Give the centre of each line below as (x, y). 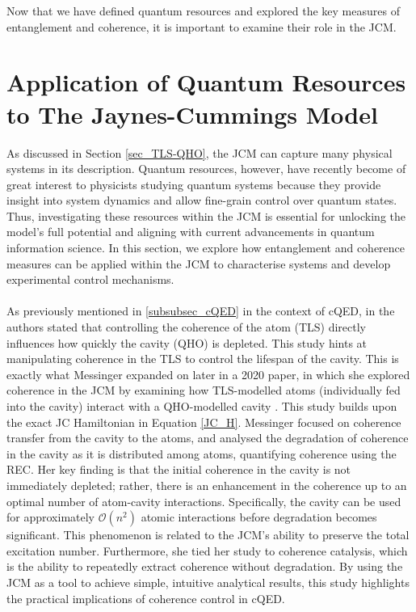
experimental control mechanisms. (90, 279)
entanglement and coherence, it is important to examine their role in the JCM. (202, 26)
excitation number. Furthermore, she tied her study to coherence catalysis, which (207, 550)
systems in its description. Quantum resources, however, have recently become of (206, 169)
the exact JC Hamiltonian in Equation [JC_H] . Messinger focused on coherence (204, 422)
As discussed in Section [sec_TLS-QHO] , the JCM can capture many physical (200, 152)
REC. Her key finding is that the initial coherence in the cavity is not (179, 469)
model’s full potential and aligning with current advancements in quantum (191, 232)
